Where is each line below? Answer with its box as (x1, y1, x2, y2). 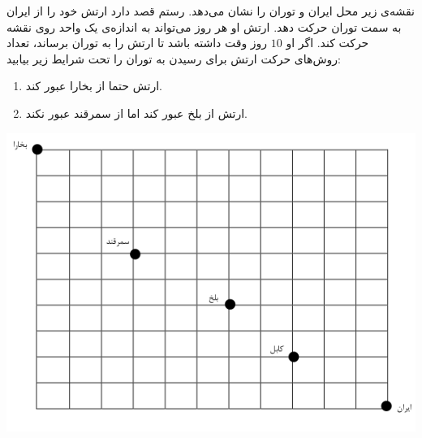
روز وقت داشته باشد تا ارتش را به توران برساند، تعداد (6, 34, 268, 51)
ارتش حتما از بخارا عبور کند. (25, 77, 162, 94)
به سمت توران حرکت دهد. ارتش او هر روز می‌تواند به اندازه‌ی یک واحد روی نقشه (6, 18, 402, 35)
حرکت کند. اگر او (286, 34, 369, 51)
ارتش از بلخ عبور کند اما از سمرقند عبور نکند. (25, 104, 248, 121)
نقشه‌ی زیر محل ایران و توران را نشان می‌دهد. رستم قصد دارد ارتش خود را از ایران (6, 2, 415, 19)
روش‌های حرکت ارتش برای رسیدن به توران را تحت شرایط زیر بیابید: (6, 50, 341, 67)
